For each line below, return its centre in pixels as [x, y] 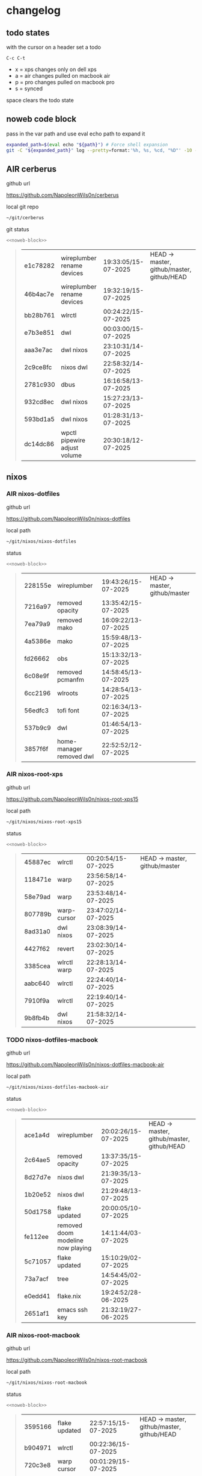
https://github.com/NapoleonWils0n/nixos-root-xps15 [72, 799]
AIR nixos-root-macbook [43, 1335]
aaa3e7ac [38, 350]
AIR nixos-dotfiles [33, 494]
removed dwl [75, 756]
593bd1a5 [39, 419]
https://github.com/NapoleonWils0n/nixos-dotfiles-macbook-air [85, 1064]
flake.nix [69, 1296]
